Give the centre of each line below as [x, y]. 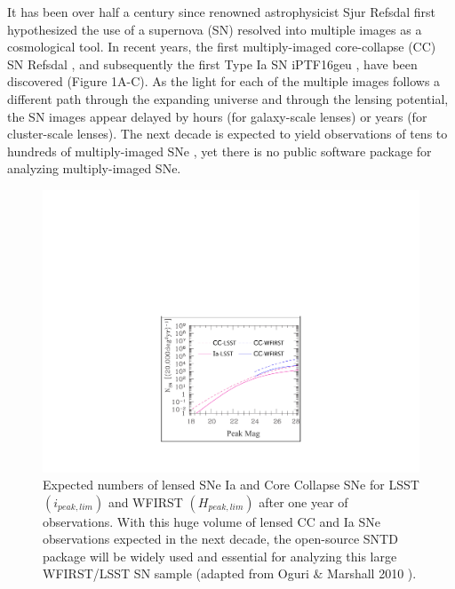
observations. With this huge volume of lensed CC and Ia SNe [212, 521]
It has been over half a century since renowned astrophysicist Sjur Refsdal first [222, 12]
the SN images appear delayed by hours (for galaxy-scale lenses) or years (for [217, 116]
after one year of [303, 501]
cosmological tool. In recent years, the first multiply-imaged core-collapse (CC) [222, 47]
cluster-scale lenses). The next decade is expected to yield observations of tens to [227, 134]
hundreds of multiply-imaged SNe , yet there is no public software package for [220, 151]
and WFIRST [145, 501]
